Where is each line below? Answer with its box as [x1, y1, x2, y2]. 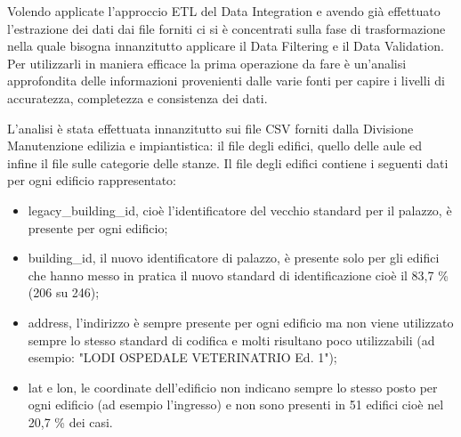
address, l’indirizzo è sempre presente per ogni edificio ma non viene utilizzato [28, 312, 454, 331]
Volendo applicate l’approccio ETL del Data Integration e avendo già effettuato [7, 2, 441, 20]
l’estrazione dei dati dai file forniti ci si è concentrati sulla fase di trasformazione [7, 19, 446, 37]
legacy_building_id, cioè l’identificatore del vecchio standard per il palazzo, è [28, 200, 452, 219]
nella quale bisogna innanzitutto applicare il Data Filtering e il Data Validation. [7, 36, 444, 55]
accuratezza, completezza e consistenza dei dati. [7, 88, 268, 107]
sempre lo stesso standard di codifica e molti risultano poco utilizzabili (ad [28, 330, 435, 349]
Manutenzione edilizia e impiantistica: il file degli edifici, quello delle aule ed [7, 136, 422, 155]
